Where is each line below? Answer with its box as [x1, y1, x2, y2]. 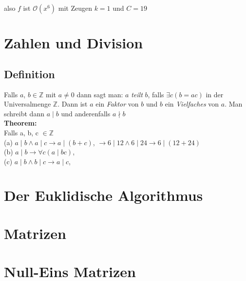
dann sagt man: [76, 89, 123, 99]
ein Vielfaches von [165, 99, 219, 109]
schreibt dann [4, 108, 44, 118]
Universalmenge [4, 99, 51, 109]
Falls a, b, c [4, 127, 39, 137]
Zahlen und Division [4, 33, 143, 53]
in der [206, 89, 224, 99]
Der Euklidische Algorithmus [4, 185, 203, 205]
